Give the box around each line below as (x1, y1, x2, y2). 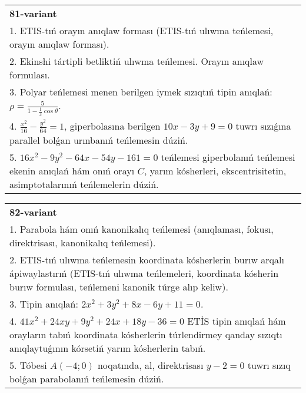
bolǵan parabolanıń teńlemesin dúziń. (9, 371, 164, 385)
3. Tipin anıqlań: (9, 296, 78, 311)
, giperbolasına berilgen (64, 119, 161, 133)
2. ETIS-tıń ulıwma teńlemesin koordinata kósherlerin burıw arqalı (9, 252, 284, 266)
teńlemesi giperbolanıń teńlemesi (161, 150, 295, 164)
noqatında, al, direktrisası (97, 358, 204, 372)
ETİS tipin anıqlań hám (187, 313, 286, 328)
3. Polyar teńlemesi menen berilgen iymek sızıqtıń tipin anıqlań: (9, 85, 272, 98)
